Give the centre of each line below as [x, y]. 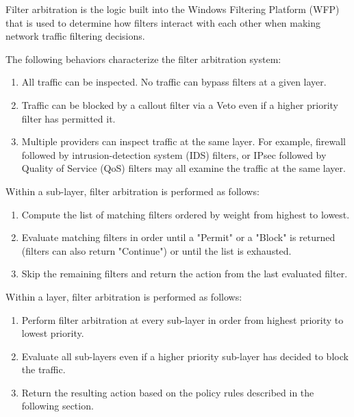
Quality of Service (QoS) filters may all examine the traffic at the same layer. [184, 168]
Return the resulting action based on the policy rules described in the [168, 392]
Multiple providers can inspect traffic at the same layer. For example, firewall [184, 141]
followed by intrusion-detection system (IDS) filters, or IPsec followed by [174, 154]
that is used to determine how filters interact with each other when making [163, 22]
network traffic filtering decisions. [75, 36]
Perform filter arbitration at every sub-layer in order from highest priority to [182, 319]
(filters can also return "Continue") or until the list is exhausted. [156, 250]
